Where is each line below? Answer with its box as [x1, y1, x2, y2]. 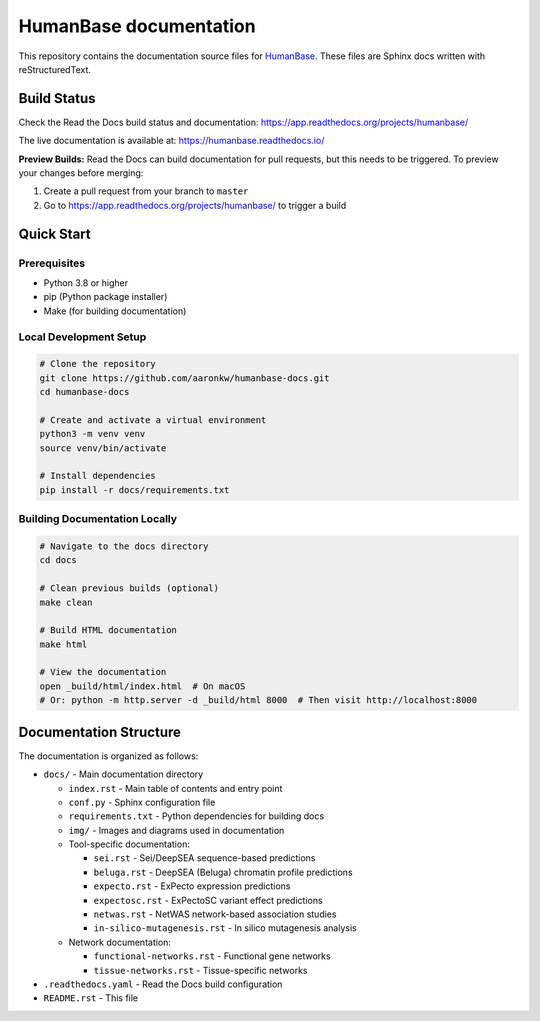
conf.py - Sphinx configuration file [68, 796, 216, 808]
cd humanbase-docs [39, 386, 130, 398]
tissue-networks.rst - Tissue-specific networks [93, 964, 308, 976]
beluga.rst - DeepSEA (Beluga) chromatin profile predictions [93, 866, 354, 878]
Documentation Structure [18, 723, 182, 740]
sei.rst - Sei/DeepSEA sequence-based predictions [93, 852, 316, 864]
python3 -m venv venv [39, 428, 146, 440]
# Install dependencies [39, 470, 157, 482]
